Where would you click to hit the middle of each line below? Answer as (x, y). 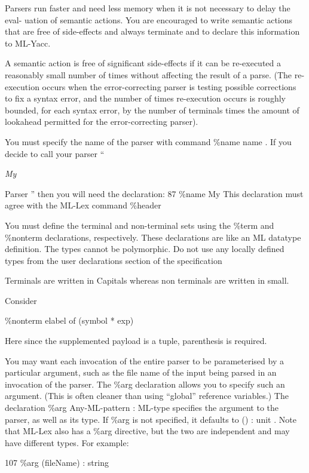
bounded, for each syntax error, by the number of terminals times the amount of (152, 110)
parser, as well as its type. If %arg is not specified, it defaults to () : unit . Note (151, 419)
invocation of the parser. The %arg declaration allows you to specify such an (145, 384)
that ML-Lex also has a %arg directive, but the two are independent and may (147, 431)
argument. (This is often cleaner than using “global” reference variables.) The (147, 396)
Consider (21, 300)
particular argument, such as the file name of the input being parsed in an (141, 372)
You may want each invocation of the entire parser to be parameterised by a (144, 360)
